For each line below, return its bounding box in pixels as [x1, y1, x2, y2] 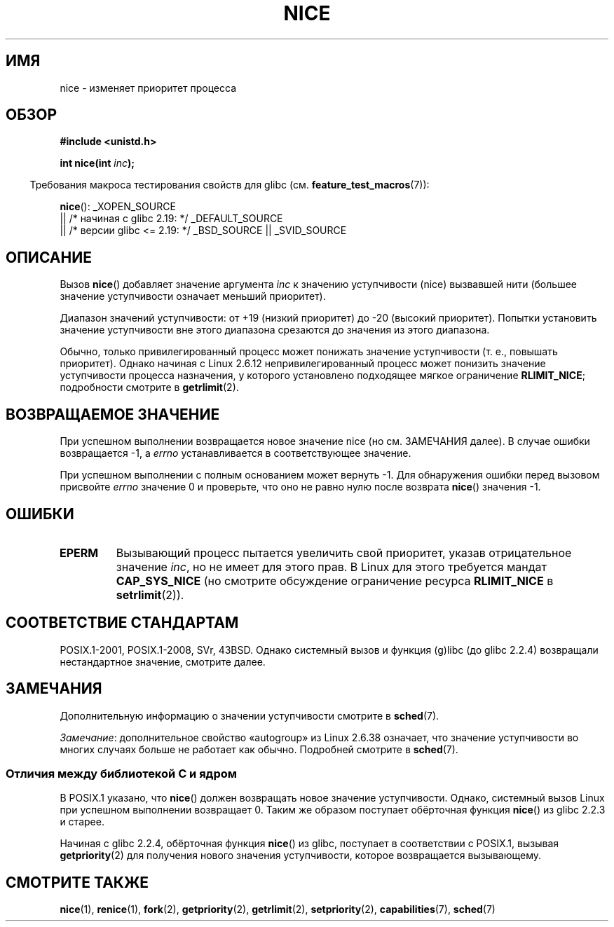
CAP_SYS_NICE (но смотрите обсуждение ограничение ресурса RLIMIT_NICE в [116, 573, 554, 588]
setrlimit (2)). [116, 587, 184, 602]
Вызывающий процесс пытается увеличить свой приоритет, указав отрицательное [116, 545, 572, 560]
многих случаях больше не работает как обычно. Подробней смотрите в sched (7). [60, 743, 458, 755]
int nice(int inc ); [60, 157, 135, 170]
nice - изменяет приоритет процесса [60, 81, 237, 94]
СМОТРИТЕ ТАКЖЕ [6, 873, 149, 891]
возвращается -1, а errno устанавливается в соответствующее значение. [60, 447, 411, 460]
